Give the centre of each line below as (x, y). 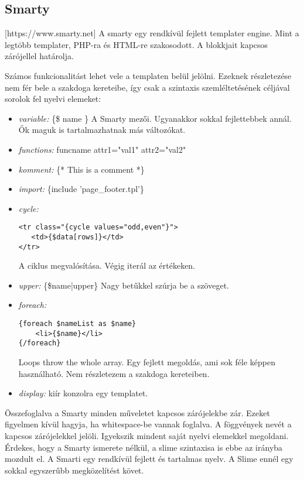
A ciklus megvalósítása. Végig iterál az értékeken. (107, 265)
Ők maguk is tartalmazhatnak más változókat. (102, 130)
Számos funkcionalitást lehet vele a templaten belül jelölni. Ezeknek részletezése (148, 75)
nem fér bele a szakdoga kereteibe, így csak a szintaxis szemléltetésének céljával (147, 87)
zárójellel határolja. (39, 56)
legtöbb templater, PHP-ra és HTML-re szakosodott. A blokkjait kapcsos (136, 44)
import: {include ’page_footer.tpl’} (81, 189)
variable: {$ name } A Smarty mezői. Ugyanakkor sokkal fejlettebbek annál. (155, 118)
